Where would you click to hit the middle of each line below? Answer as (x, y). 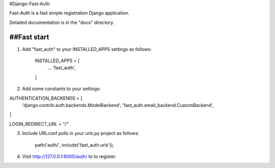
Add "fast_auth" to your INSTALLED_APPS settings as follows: (87, 49)
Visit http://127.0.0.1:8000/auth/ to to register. (69, 156)
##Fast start (29, 37)
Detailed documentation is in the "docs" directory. (62, 22)
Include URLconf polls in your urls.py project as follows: (81, 133)
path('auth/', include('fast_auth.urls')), (75, 145)
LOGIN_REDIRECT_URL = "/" (39, 124)
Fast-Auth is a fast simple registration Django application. (70, 13)
